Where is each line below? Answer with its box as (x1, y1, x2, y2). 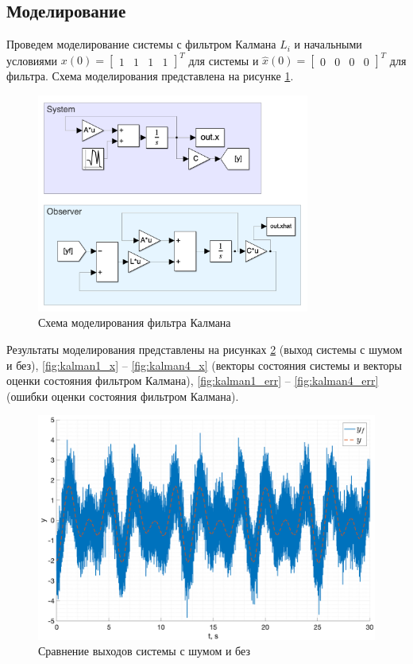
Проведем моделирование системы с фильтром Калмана (6, 36, 276, 52)
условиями (6, 52, 58, 68)
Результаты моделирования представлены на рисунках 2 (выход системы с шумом (6, 341, 403, 358)
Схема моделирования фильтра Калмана (38, 314, 231, 331)
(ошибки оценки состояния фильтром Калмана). (6, 387, 239, 404)
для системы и (188, 52, 259, 68)
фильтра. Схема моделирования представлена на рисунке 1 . (6, 68, 294, 84)
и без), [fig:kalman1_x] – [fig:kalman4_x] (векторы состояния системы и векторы (6, 356, 403, 373)
